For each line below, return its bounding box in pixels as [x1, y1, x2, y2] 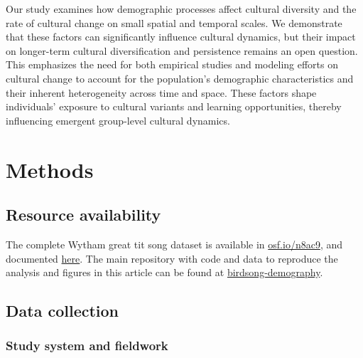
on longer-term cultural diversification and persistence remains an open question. [6, 43, 358, 58]
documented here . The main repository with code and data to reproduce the [6, 251, 338, 265]
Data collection [6, 300, 119, 322]
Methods [6, 154, 94, 184]
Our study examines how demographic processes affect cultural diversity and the [6, 1, 357, 16]
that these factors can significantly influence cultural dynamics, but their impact [6, 29, 356, 44]
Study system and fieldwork [6, 337, 168, 354]
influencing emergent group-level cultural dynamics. [6, 112, 230, 127]
